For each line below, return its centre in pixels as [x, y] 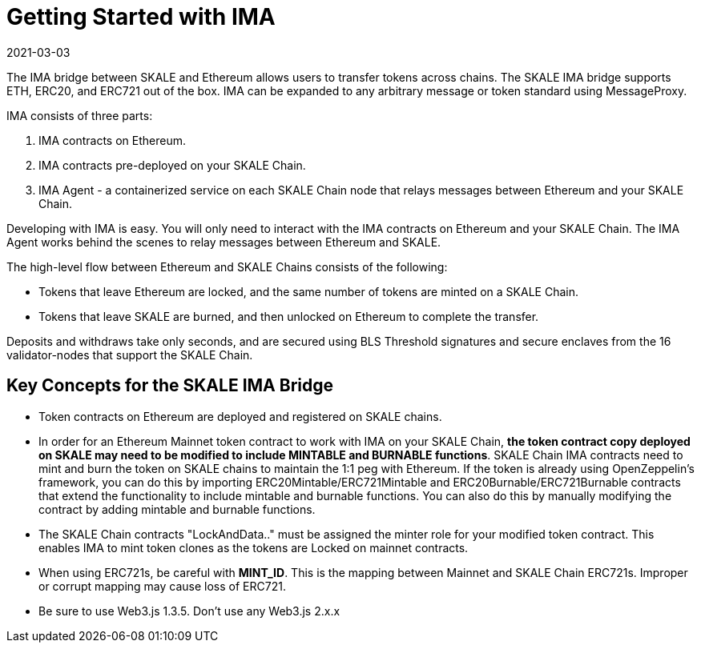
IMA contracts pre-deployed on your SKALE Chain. [172, 165]
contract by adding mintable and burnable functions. [177, 509]
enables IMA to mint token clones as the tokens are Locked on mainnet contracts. [254, 547]
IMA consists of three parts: [80, 115]
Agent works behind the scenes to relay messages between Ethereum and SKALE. [224, 242]
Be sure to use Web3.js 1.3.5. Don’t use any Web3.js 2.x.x [189, 611]
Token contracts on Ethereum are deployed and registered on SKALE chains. [240, 416]
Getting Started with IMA [141, 17]
